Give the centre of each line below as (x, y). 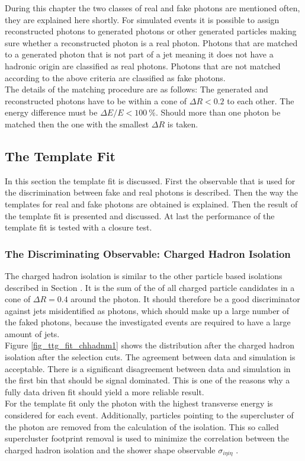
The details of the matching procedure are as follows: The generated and (137, 89)
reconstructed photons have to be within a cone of (96, 100)
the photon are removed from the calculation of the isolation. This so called (142, 426)
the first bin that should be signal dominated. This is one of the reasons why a (147, 380)
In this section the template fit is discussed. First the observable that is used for (150, 180)
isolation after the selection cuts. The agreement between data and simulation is (150, 357)
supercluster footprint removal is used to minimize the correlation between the (147, 438)
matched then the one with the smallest (77, 124)
